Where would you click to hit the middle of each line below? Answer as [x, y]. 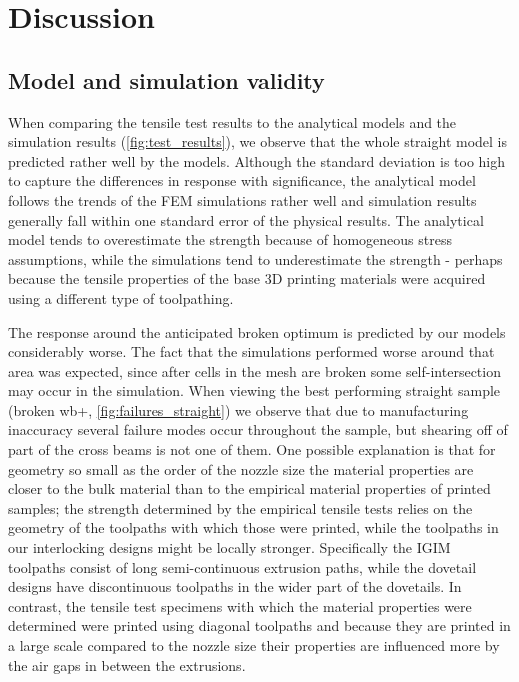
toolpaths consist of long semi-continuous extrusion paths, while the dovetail [242, 566]
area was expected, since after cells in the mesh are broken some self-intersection [254, 370]
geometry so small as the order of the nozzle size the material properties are [241, 468]
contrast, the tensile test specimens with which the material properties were [240, 605]
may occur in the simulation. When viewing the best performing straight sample [254, 390]
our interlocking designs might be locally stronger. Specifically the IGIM [229, 547]
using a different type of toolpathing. [121, 297]
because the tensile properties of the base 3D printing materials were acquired [247, 278]
